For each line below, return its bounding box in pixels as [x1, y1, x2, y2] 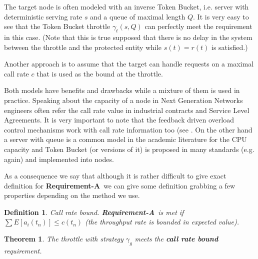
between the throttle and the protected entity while [4, 41, 162, 52]
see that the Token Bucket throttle [4, 21, 110, 31]
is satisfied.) [211, 41, 248, 52]
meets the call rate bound [134, 233, 218, 244]
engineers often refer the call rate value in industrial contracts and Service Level [4, 104, 249, 115]
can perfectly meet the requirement [144, 21, 252, 31]
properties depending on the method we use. [4, 190, 140, 200]
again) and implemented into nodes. [4, 153, 114, 164]
